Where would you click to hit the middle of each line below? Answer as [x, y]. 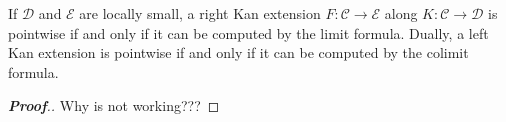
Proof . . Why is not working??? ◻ [114, 105]
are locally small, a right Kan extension [200, 13]
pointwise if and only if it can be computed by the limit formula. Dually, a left [248, 32]
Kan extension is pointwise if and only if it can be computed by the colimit [238, 52]
